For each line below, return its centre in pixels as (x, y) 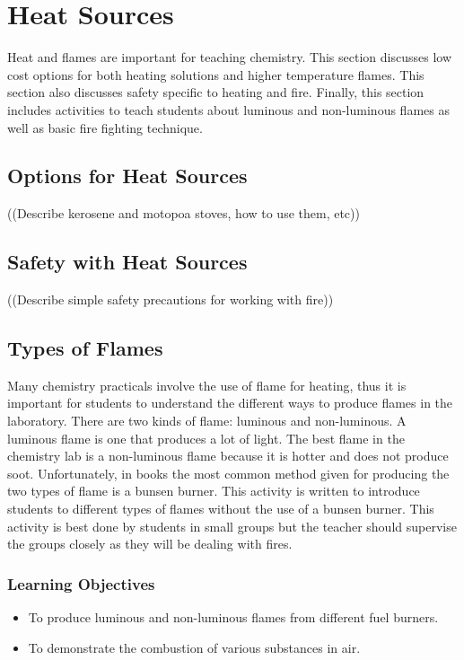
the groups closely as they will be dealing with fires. (150, 544)
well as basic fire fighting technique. (105, 127)
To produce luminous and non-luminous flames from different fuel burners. (233, 617)
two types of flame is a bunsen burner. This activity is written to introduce (214, 491)
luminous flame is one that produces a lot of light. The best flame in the (206, 438)
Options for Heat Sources (127, 176)
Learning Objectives (81, 583)
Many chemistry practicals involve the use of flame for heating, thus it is (207, 385)
